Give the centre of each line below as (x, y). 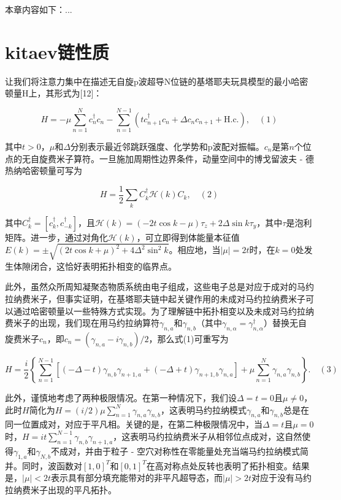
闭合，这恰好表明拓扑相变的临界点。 (103, 266)
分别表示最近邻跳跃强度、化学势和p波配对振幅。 (167, 146)
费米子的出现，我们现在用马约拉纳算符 (82, 323)
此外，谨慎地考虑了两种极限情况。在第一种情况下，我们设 (121, 397)
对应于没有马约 (281, 478)
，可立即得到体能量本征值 (188, 237)
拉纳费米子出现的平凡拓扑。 (61, 489)
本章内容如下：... (39, 9)
